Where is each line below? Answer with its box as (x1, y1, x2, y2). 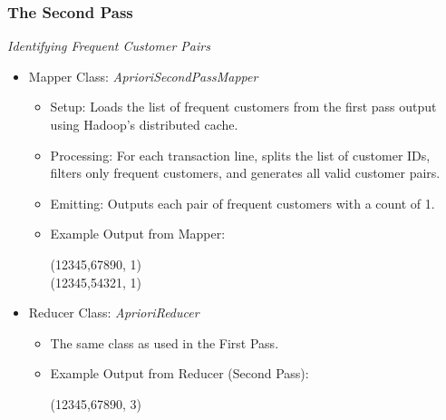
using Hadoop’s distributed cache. (50, 115, 238, 133)
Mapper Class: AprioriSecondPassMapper (28, 66, 258, 85)
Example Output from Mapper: (50, 224, 226, 243)
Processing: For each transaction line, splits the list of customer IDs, (50, 145, 431, 164)
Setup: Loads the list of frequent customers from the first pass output (50, 97, 437, 116)
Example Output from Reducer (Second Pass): (50, 364, 309, 383)
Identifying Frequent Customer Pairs (7, 36, 210, 55)
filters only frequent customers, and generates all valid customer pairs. (50, 163, 441, 182)
